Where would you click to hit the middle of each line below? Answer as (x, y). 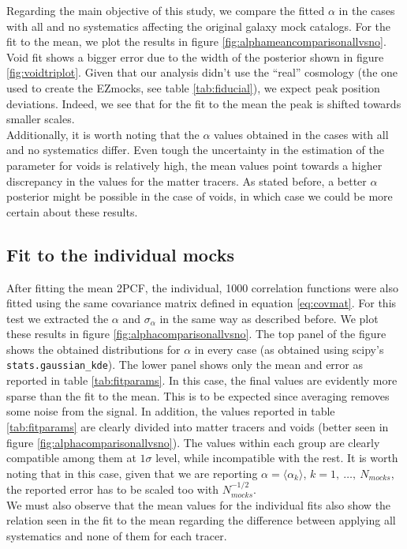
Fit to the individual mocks (120, 254)
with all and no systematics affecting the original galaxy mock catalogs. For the (199, 26)
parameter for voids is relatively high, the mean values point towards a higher (194, 165)
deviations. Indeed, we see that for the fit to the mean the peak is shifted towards (204, 103)
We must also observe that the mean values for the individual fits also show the (199, 504)
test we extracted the (58, 318)
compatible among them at (71, 458)
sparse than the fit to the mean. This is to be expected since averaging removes (198, 395)
